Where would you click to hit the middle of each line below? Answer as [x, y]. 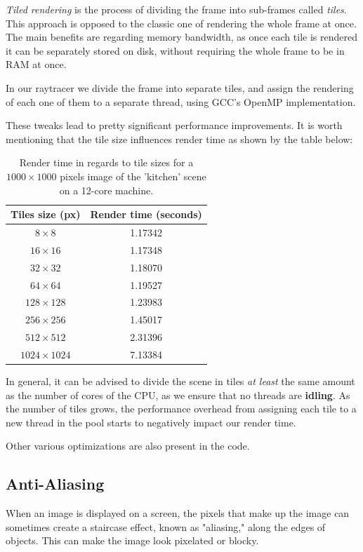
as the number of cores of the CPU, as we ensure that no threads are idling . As [178, 395]
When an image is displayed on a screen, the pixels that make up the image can [178, 513]
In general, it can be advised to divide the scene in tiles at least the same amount [180, 381]
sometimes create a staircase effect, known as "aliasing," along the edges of [166, 526]
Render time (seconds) [146, 214]
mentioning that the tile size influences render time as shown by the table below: [179, 139]
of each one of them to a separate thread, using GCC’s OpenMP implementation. [181, 101]
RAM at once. [36, 64]
